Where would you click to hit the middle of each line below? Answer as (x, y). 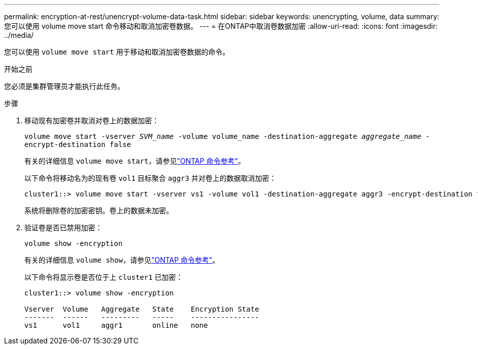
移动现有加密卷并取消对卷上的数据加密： (92, 120)
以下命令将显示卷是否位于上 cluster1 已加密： (104, 277)
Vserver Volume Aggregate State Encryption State (142, 309)
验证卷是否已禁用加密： (63, 228)
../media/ (19, 35)
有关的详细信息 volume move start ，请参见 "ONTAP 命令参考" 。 (135, 161)
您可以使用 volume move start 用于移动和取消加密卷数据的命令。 (117, 52)
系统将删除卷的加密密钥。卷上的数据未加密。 (99, 210)
